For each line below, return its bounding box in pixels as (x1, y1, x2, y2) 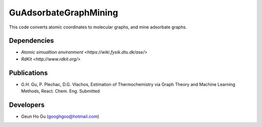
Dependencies (9, 37, 54, 45)
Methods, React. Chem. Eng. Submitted (21, 88, 100, 94)
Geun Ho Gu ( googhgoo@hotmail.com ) (21, 113, 99, 119)
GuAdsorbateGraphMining (9, 7, 118, 18)
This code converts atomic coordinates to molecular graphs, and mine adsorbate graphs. (9, 24, 187, 30)
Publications (9, 69, 48, 77)
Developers (9, 100, 45, 109)
